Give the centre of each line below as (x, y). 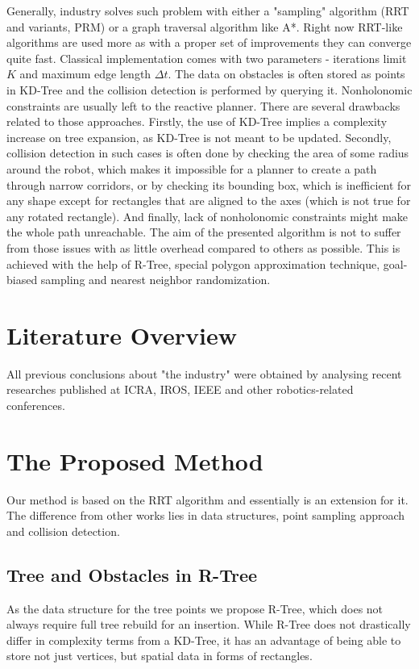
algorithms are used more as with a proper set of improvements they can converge (209, 42)
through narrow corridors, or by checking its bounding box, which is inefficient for (209, 184)
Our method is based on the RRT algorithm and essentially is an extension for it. (207, 499)
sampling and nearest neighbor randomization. (156, 280)
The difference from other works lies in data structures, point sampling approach (206, 515)
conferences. (36, 405)
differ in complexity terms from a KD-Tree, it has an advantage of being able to (204, 640)
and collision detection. (63, 531)
